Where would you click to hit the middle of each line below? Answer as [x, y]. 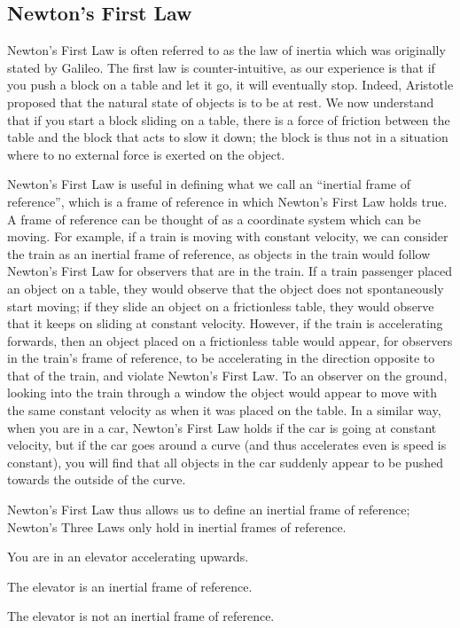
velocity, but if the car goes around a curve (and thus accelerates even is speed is [227, 445]
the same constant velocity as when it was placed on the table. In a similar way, [224, 410]
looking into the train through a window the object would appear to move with [222, 392]
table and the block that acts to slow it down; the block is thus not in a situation [228, 137]
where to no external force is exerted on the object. [146, 154]
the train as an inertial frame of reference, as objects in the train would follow [219, 253]
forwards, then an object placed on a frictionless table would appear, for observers [230, 340]
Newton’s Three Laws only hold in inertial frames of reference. [177, 526]
